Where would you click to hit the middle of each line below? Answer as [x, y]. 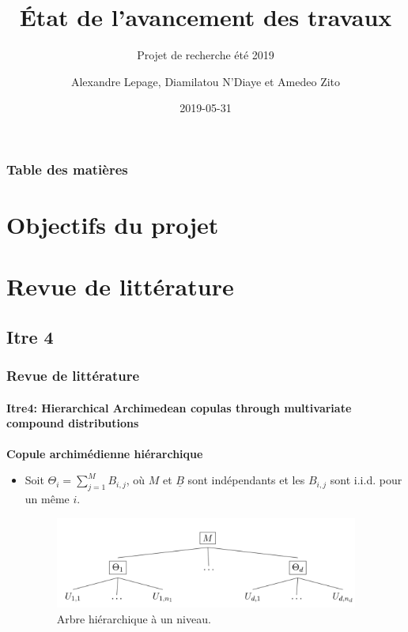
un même [47, 498]
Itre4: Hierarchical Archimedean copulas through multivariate [179, 407]
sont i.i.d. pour [366, 480]
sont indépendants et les [246, 480]
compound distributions [73, 423]
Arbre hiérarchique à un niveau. [134, 618]
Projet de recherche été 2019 [206, 55]
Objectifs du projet [113, 225]
